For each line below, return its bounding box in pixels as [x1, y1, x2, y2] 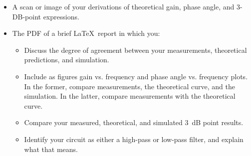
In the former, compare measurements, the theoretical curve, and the [24, 81, 235, 91]
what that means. [24, 144, 78, 154]
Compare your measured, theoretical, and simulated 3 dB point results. [24, 117, 244, 128]
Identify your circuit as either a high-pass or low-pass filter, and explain [24, 134, 244, 144]
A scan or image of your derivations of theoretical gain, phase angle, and [12, 1, 235, 11]
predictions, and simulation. [24, 54, 109, 65]
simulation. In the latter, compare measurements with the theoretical [24, 91, 236, 101]
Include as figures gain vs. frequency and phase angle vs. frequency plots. [24, 71, 248, 81]
